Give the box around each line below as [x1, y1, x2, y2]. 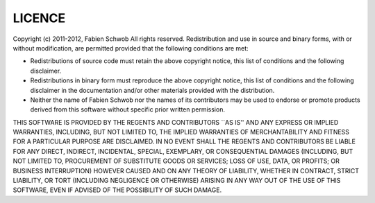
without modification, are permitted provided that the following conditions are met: [12, 44, 249, 52]
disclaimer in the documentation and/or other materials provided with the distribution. [30, 86, 275, 94]
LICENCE [12, 10, 66, 26]
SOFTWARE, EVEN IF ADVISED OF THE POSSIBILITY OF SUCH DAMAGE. [12, 186, 222, 194]
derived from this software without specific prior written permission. [30, 105, 226, 114]
